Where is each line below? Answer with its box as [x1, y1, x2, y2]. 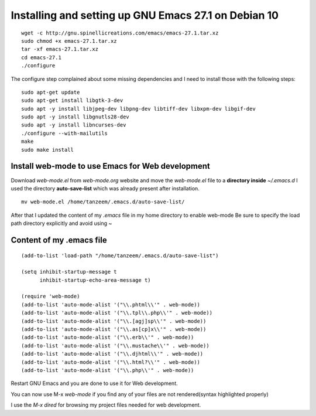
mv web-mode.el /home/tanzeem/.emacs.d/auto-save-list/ [21, 199, 185, 205]
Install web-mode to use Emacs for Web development [11, 161, 210, 171]
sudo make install [21, 146, 74, 153]
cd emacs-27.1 [21, 54, 61, 61]
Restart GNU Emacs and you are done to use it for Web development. [11, 380, 178, 387]
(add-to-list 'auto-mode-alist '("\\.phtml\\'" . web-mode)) [21, 301, 200, 308]
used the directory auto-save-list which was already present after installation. [11, 185, 200, 192]
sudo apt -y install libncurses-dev [21, 122, 126, 128]
